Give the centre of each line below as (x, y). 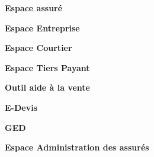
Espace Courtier (38, 48)
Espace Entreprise (42, 28)
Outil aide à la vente (47, 87)
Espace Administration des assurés (77, 147)
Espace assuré (34, 8)
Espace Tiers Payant (47, 67)
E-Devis (21, 107)
